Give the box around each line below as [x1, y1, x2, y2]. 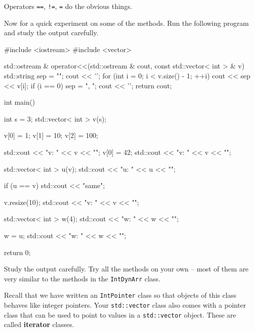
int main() [4, 97, 35, 107]
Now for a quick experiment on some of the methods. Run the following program [4, 17, 249, 28]
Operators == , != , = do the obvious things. [4, 1, 133, 11]
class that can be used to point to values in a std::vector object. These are [4, 309, 236, 320]
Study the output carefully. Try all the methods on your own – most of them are [4, 264, 249, 274]
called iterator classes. [4, 319, 74, 330]
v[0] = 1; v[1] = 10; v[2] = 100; [4, 130, 99, 140]
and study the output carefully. [4, 27, 99, 38]
